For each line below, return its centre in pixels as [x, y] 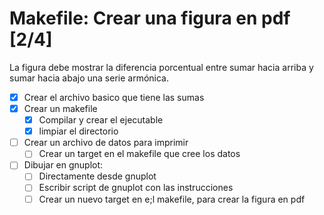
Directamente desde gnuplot [97, 176]
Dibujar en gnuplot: [63, 165]
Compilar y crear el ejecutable [101, 120]
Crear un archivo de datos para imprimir [106, 143]
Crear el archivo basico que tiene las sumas [114, 97]
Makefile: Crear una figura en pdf [150, 18]
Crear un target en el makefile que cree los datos [139, 154]
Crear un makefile [60, 108]
